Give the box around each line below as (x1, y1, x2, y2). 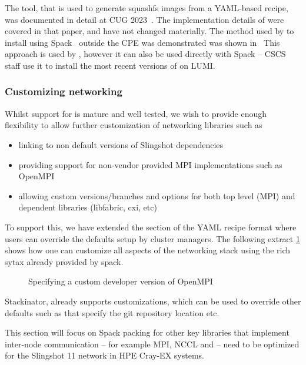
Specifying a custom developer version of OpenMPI (28, 275, 213, 287)
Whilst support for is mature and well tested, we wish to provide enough (5, 107, 267, 119)
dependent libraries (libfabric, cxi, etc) (18, 201, 157, 213)
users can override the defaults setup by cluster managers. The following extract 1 (5, 232, 300, 245)
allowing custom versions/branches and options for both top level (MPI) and (18, 189, 295, 202)
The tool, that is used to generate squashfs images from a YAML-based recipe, (5, 2, 288, 14)
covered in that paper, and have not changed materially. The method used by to (5, 25, 294, 37)
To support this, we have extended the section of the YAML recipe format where (5, 220, 297, 233)
